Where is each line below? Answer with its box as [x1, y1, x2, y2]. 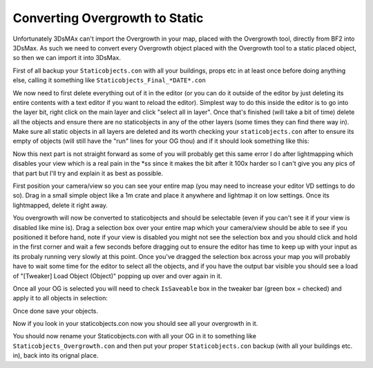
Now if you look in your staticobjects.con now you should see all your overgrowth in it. [12, 320, 258, 328]
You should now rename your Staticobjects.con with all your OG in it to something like [12, 332, 257, 340]
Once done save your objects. [12, 307, 99, 315]
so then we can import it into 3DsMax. [12, 54, 121, 62]
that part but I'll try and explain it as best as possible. [12, 169, 164, 177]
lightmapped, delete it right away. [12, 201, 108, 209]
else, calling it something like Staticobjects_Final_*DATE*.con [12, 76, 207, 84]
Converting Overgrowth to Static [12, 10, 204, 26]
